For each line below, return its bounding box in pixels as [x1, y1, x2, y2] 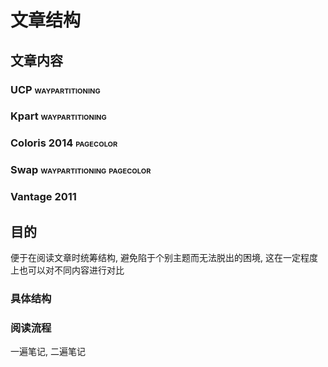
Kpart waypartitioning [10, 109, 107, 123]
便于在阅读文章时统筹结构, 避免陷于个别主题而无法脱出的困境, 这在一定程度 [10, 252, 318, 263]
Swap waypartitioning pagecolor [10, 163, 152, 177]
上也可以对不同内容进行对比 [10, 264, 125, 276]
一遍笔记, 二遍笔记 [10, 346, 86, 358]
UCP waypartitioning [10, 82, 101, 96]
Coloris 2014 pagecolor [10, 136, 118, 150]
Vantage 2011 [10, 190, 77, 204]
